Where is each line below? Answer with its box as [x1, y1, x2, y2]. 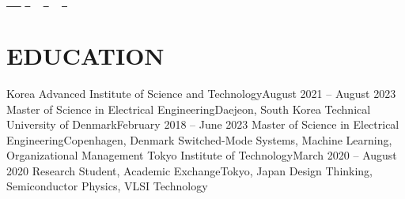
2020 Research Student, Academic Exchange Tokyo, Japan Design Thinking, [6, 162, 373, 178]
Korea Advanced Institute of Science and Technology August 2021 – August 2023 [6, 84, 396, 101]
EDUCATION [6, 39, 165, 71]
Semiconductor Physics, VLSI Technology [6, 178, 208, 194]
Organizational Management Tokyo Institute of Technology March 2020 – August [6, 147, 397, 163]
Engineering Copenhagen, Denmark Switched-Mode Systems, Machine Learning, [6, 131, 392, 148]
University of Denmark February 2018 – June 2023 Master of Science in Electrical [6, 116, 399, 133]
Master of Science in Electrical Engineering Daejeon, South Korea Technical [6, 100, 371, 117]
